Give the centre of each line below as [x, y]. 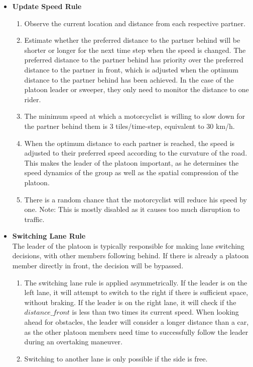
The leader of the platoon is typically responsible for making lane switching [128, 245]
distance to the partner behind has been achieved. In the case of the [129, 79]
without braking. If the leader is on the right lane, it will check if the [130, 302]
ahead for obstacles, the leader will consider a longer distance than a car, [137, 322]
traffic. [34, 219]
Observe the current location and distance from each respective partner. [135, 23]
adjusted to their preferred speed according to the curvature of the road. [136, 153]
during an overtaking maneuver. [73, 342]
